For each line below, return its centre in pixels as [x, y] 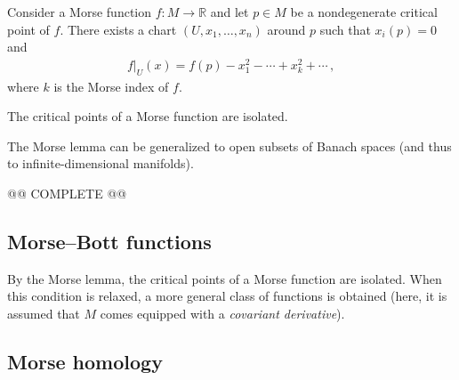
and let [229, 12]
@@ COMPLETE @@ [67, 194]
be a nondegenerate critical [364, 12]
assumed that [44, 314]
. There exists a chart [118, 29]
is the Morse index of [111, 86]
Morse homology [85, 362]
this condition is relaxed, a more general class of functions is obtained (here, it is [227, 296]
